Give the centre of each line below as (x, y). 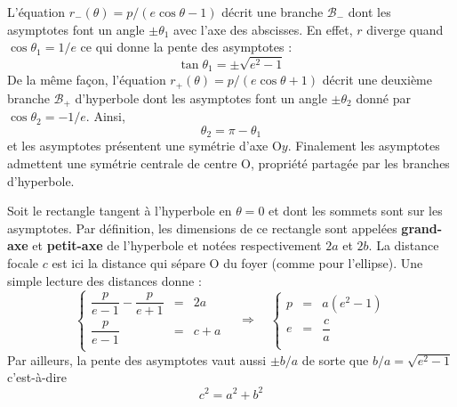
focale (23, 262)
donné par (383, 98)
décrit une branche (273, 12)
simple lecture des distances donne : (104, 280)
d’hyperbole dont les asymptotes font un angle (201, 98)
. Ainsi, (105, 116)
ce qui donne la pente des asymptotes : (186, 47)
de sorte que (335, 359)
